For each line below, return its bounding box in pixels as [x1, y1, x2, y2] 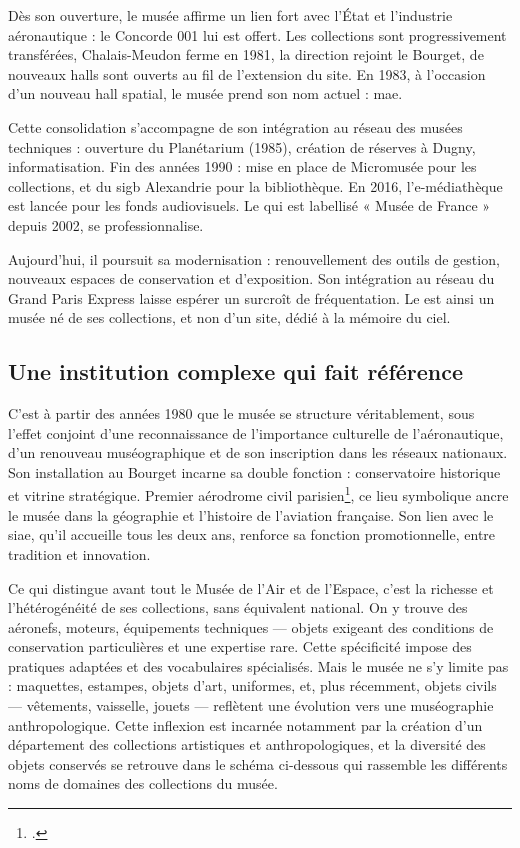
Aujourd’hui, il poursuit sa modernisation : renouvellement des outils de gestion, [8, 248, 500, 269]
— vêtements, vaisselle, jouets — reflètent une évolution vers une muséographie [8, 695, 494, 716]
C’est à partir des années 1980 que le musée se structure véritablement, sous [8, 403, 475, 424]
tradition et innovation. [8, 543, 151, 564]
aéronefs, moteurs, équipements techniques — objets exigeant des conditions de [8, 616, 494, 637]
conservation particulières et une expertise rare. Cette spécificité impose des [8, 636, 472, 657]
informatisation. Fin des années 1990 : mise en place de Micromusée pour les [8, 156, 477, 177]
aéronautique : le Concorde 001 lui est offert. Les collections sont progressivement [8, 24, 507, 45]
